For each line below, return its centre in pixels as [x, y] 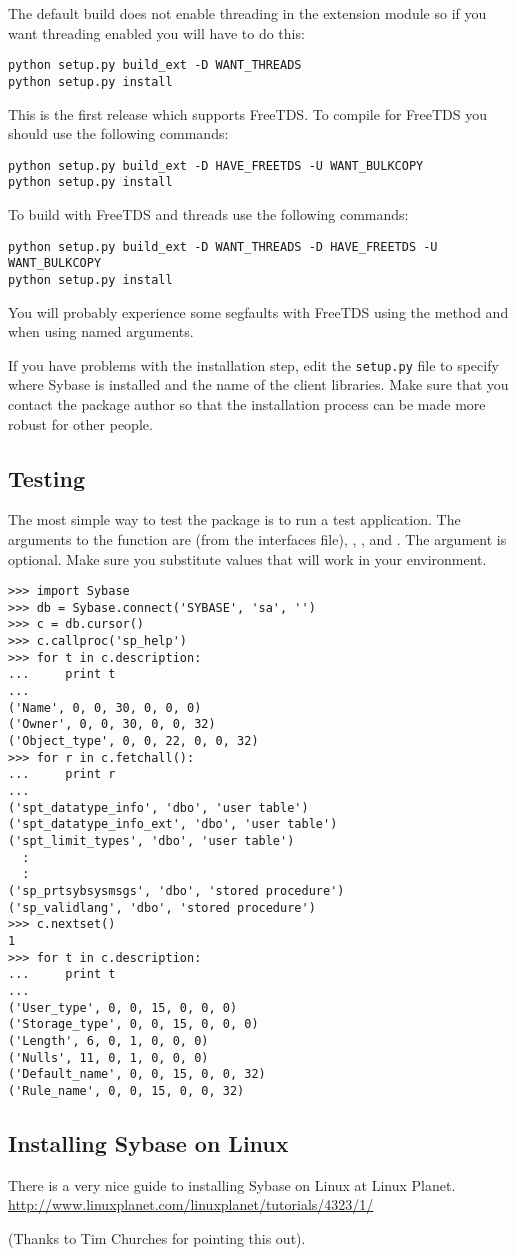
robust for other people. [80, 423]
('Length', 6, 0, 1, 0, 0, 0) [108, 1040]
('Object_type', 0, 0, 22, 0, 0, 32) [133, 741]
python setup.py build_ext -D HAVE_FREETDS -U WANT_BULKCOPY [216, 165]
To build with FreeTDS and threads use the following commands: [208, 214]
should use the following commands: [118, 133]
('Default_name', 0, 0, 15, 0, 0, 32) [137, 1074]
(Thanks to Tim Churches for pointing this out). [157, 1237]
